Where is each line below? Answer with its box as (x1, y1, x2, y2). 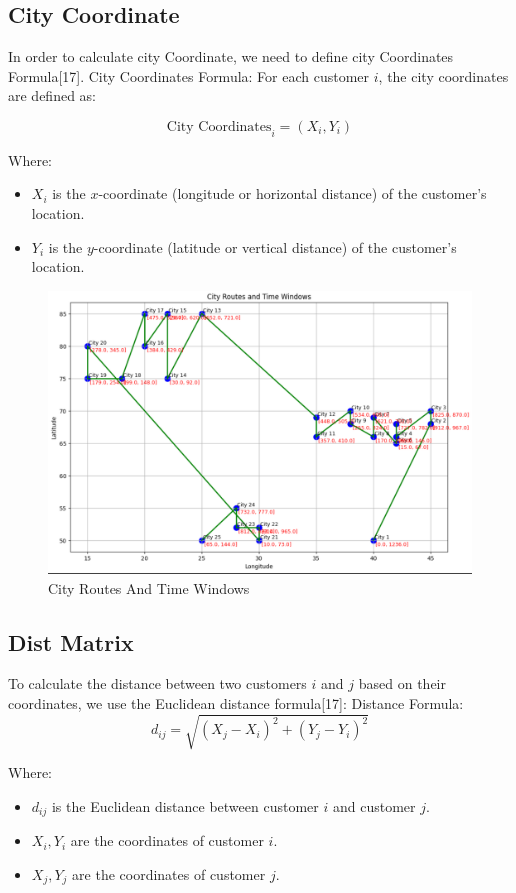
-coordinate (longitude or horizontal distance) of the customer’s (98, 183, 487, 204)
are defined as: (8, 85, 97, 106)
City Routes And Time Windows (48, 577, 250, 598)
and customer (332, 795, 416, 816)
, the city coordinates (378, 65, 509, 86)
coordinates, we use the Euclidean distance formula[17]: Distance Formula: (8, 692, 464, 713)
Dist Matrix (8, 626, 134, 657)
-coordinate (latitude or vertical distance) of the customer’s (93, 236, 457, 257)
